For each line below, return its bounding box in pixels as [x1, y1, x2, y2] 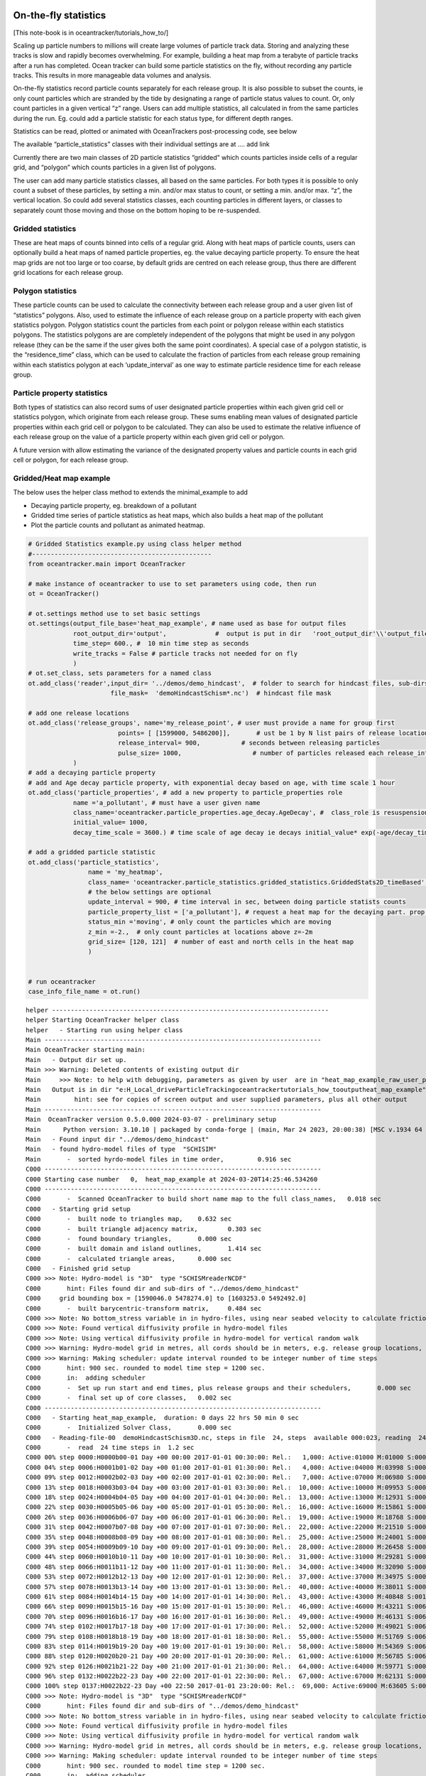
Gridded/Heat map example [13, 473, 111, 483]
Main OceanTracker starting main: [26, 1046, 146, 1054]
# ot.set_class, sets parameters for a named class [28, 669, 212, 678]
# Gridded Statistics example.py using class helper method [28, 540, 242, 548]
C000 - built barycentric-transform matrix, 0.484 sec [26, 1304, 262, 1312]
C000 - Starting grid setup [26, 1205, 131, 1213]
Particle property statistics [13, 388, 108, 398]
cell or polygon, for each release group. [13, 455, 129, 465]
